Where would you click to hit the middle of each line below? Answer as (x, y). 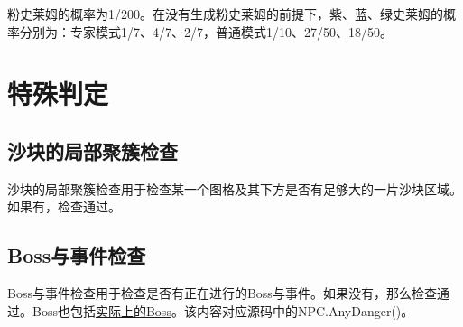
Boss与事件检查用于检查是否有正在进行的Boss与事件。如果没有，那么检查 (222, 293)
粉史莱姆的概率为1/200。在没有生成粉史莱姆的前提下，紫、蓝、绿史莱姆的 (225, 14)
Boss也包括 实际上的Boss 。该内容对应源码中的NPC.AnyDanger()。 (223, 310)
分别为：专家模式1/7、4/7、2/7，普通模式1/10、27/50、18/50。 (206, 31)
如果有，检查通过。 (64, 206)
